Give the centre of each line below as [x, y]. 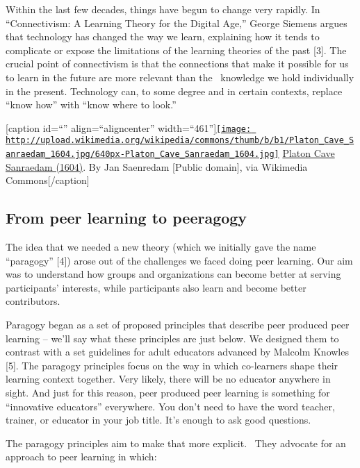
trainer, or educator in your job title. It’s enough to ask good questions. [158, 420]
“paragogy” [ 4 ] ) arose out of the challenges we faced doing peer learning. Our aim [179, 260]
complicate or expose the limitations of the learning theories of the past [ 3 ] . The [176, 50]
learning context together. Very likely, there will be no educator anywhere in [168, 379]
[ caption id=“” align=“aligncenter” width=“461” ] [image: [129, 127]
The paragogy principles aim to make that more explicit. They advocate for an [176, 443]
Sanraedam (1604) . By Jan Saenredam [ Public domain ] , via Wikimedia [157, 166]
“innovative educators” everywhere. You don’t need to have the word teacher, [170, 406]
